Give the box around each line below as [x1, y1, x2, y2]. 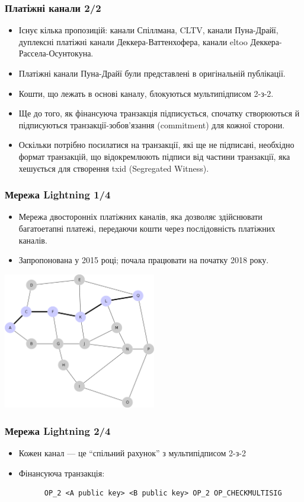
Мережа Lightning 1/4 [5, 187, 111, 202]
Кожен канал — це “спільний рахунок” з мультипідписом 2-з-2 [18, 447, 246, 459]
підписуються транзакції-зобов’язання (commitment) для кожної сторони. [18, 118, 285, 131]
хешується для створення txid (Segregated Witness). [18, 162, 209, 174]
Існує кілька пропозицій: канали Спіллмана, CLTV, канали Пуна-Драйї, [18, 24, 279, 36]
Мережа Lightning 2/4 [5, 423, 111, 438]
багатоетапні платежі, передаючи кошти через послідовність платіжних [18, 222, 276, 234]
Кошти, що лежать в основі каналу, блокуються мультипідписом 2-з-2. [18, 87, 274, 99]
